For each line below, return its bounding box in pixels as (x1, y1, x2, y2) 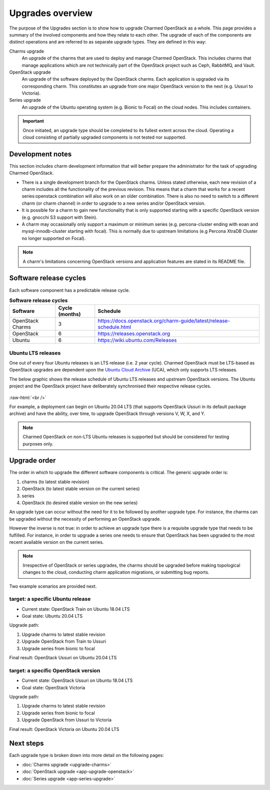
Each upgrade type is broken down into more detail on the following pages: (9, 752, 164, 758)
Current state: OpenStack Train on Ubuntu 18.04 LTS (21, 606, 130, 612)
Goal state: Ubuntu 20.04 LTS (21, 613, 83, 619)
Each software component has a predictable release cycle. (9, 287, 130, 293)
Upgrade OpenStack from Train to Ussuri (21, 638, 106, 644)
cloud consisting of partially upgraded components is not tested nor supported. (22, 134, 186, 140)
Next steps (9, 739, 44, 748)
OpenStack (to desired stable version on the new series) (21, 500, 138, 506)
